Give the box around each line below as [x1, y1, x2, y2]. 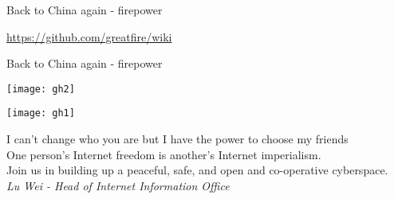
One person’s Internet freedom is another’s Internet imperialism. [6, 146, 321, 162]
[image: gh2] [6, 83, 75, 95]
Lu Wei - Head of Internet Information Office [6, 177, 230, 193]
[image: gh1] [6, 107, 75, 119]
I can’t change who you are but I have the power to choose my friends [6, 131, 349, 147]
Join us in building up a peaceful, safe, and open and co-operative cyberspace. [6, 162, 388, 178]
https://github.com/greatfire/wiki [6, 28, 172, 45]
